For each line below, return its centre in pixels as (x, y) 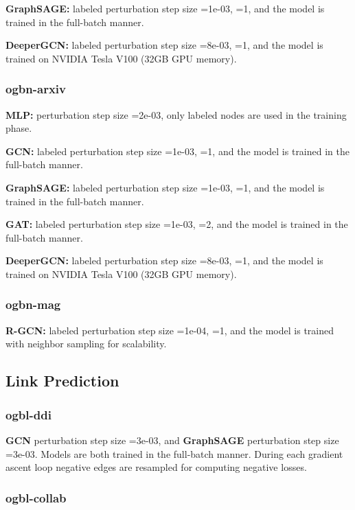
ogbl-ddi (28, 414)
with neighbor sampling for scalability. (86, 344)
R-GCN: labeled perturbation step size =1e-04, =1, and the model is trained (170, 330)
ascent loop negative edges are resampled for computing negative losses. (156, 467)
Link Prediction (62, 381)
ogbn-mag (33, 304)
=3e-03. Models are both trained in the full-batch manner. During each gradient (174, 453)
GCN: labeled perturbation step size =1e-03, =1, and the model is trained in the (177, 151)
